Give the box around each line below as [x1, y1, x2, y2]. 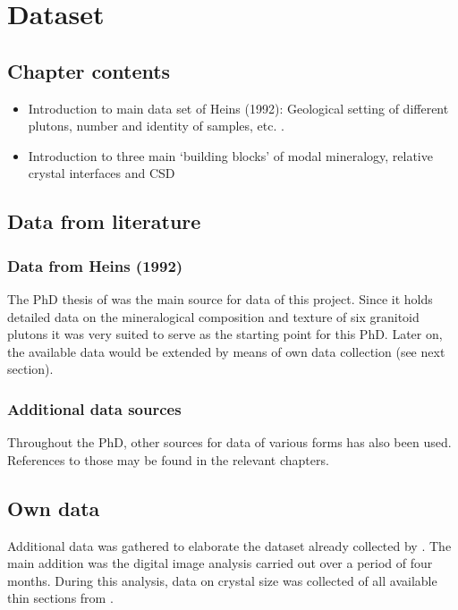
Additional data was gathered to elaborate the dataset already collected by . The [7, 536, 452, 555]
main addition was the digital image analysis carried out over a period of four [7, 554, 433, 572]
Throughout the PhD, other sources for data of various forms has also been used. [7, 433, 452, 452]
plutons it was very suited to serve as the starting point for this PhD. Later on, [7, 325, 443, 343]
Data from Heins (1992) [7, 254, 183, 276]
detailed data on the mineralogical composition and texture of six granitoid [7, 307, 420, 326]
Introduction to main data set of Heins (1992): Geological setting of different [28, 98, 449, 117]
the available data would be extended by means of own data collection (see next [7, 342, 445, 360]
